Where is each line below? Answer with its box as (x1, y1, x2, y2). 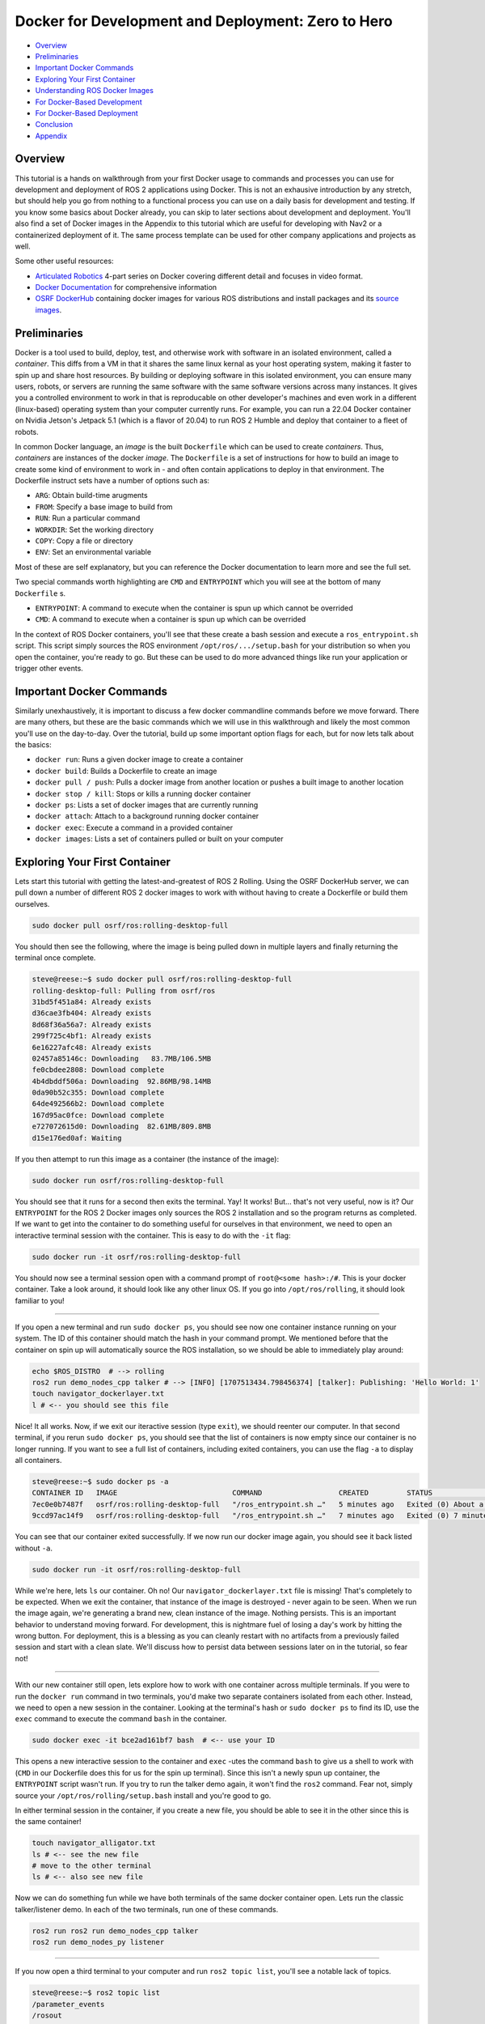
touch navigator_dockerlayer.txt (32, 1389, 165, 1398)
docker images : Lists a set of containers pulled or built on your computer (35, 834, 284, 844)
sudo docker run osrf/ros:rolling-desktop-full (32, 1176, 224, 1185)
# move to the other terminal (32, 1861, 152, 1870)
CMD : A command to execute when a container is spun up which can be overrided (35, 614, 306, 624)
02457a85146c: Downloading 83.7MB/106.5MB (32, 1053, 212, 1063)
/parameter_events (32, 2000, 105, 2009)
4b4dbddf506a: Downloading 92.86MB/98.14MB (32, 1077, 212, 1086)
